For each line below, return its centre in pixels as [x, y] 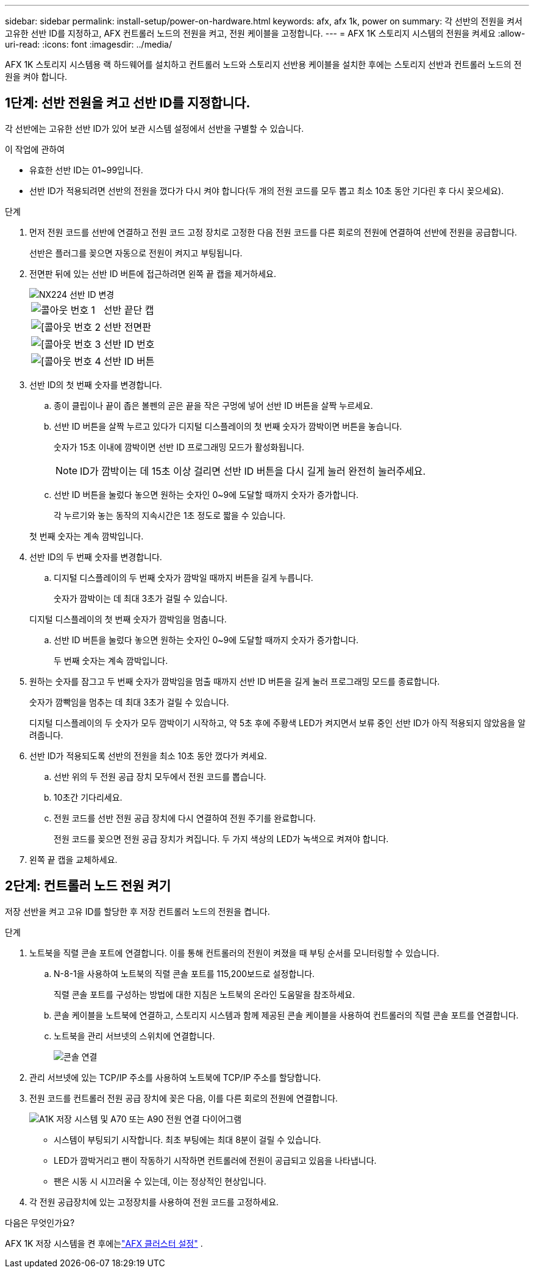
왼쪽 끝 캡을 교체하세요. [73, 859]
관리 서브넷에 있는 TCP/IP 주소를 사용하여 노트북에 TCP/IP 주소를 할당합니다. [175, 1077]
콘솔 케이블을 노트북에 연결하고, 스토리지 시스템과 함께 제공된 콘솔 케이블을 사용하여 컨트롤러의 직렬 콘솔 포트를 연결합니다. [286, 1015]
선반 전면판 [127, 327]
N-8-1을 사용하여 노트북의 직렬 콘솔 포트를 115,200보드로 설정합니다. [184, 973]
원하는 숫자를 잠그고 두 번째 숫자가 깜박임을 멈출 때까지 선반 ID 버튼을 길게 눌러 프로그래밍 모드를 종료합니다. [235, 681]
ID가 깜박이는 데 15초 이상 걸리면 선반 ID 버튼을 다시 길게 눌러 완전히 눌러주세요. [253, 471]
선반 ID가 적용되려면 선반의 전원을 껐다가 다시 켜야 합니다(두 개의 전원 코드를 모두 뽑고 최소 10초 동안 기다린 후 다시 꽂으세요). [267, 190]
